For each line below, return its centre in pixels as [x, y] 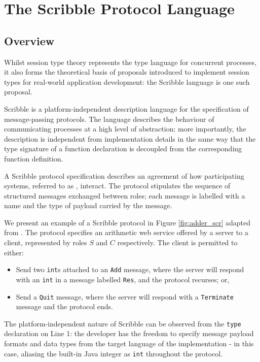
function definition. [34, 158]
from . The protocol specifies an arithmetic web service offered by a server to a [126, 232]
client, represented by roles [46, 242]
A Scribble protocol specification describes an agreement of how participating [124, 175]
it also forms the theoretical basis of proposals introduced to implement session [127, 72]
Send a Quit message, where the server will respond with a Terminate [125, 296]
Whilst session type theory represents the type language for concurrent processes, [130, 62]
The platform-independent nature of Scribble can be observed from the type [123, 323]
